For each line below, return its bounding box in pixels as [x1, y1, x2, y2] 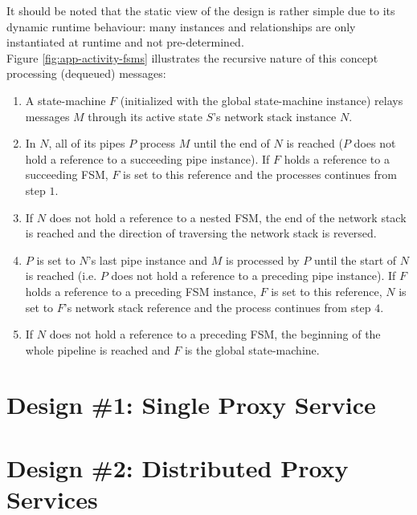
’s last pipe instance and [88, 251, 208, 268]
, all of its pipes [48, 135, 125, 152]
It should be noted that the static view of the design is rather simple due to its [6, 2, 395, 18]
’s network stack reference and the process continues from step [63, 298, 371, 315]
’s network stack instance [213, 107, 337, 124]
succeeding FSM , [25, 166, 108, 183]
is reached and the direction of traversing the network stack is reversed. [25, 225, 377, 241]
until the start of [314, 251, 397, 268]
